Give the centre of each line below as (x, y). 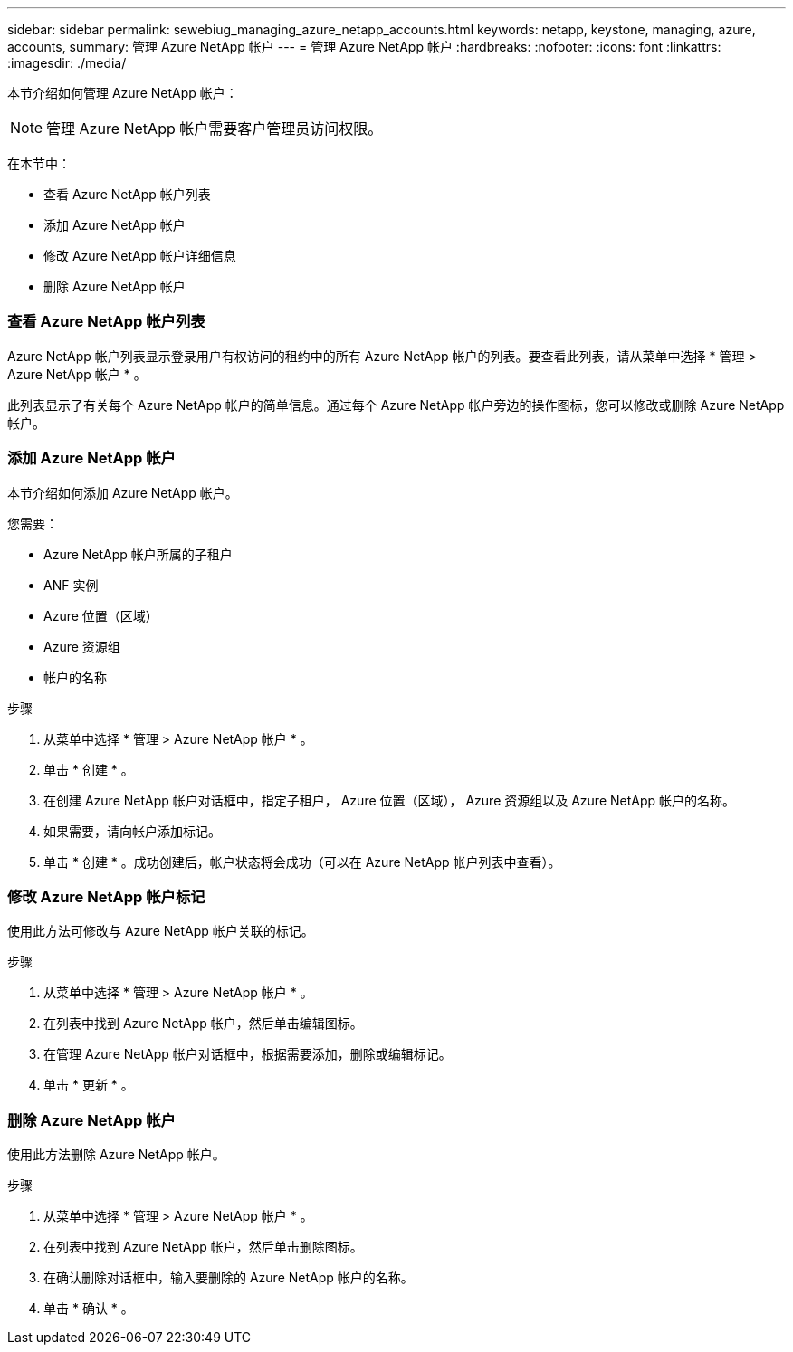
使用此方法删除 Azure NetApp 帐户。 (116, 1154)
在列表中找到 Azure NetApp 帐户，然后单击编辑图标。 (203, 1024)
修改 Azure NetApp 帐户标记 (106, 896)
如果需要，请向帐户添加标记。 (132, 831)
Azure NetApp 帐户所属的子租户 (138, 554)
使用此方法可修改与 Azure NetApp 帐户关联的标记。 (161, 931)
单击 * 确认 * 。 (89, 1308)
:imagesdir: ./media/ (67, 63)
